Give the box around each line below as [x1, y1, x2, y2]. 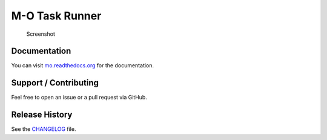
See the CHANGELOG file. [11, 125, 76, 133]
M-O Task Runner [11, 9, 102, 22]
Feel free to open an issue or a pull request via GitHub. [11, 94, 148, 101]
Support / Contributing [11, 78, 99, 88]
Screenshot [26, 30, 56, 38]
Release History [11, 110, 73, 120]
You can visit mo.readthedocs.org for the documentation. [11, 62, 154, 69]
